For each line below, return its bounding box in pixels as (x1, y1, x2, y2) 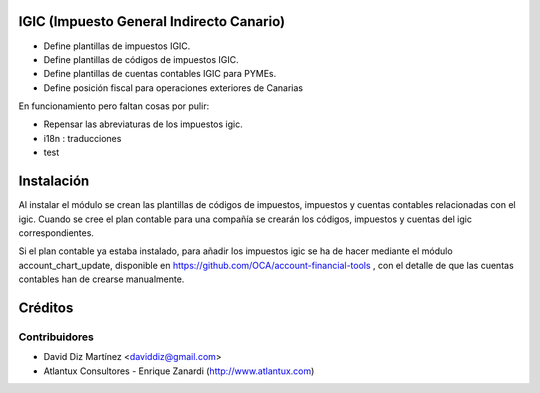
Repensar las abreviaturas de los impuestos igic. (43, 118, 244, 130)
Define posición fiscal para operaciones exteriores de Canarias (43, 81, 304, 94)
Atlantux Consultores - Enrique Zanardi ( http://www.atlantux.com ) (43, 365, 315, 377)
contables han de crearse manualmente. (18, 273, 185, 285)
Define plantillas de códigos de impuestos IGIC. (43, 53, 239, 65)
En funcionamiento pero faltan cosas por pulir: (18, 100, 210, 112)
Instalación (18, 173, 90, 190)
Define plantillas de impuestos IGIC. (43, 40, 191, 52)
